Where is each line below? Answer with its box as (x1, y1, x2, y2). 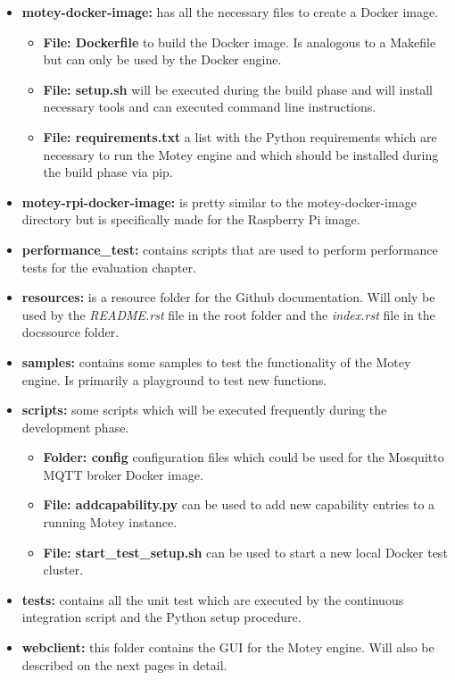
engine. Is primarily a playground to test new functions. (21, 370, 327, 389)
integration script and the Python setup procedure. (21, 608, 302, 626)
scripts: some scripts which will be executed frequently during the (21, 400, 387, 419)
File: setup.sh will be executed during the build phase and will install (43, 80, 433, 98)
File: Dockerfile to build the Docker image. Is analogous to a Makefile (43, 32, 436, 51)
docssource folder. (21, 323, 120, 341)
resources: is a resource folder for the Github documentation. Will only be (21, 288, 435, 306)
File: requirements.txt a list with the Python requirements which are (43, 127, 437, 146)
